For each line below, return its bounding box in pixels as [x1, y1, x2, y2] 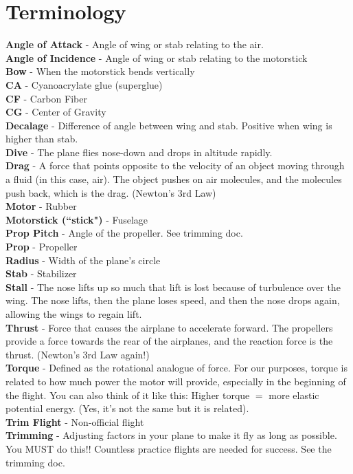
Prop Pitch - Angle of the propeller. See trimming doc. [5, 226, 243, 240]
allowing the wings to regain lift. [5, 307, 142, 321]
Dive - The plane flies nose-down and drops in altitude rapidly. [5, 144, 273, 159]
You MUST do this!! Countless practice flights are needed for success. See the [5, 441, 332, 455]
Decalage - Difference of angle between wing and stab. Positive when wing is [5, 118, 332, 132]
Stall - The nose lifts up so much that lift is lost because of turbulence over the [5, 279, 341, 294]
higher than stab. [5, 131, 78, 146]
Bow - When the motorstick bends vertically [5, 64, 195, 78]
